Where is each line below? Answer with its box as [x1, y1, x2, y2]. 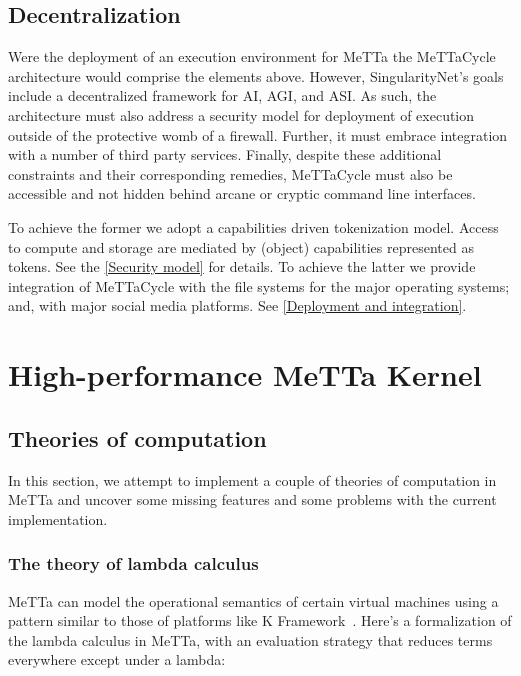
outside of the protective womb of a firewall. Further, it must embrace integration [8, 124, 508, 145]
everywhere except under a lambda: [8, 649, 226, 670]
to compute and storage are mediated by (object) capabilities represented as [8, 236, 474, 257]
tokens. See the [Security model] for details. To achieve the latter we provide [8, 256, 476, 277]
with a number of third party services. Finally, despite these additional [8, 144, 442, 165]
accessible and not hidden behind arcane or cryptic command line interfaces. [8, 183, 476, 204]
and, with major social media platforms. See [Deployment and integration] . [8, 295, 467, 316]
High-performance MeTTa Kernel [8, 354, 482, 395]
